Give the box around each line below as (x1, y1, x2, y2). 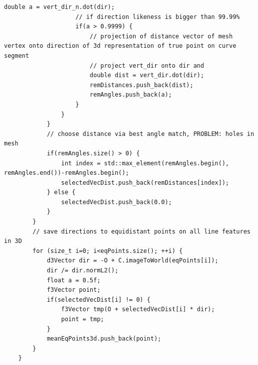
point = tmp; (61, 316, 104, 323)
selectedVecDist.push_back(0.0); (61, 198, 172, 206)
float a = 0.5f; (46, 276, 101, 284)
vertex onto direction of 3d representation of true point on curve (4, 42, 237, 50)
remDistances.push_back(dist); (89, 81, 194, 89)
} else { (46, 189, 76, 196)
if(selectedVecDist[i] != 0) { (46, 296, 151, 303)
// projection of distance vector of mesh (89, 32, 233, 40)
